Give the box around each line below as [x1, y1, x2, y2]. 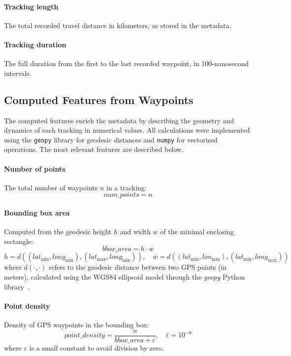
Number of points [4, 163, 65, 174]
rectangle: [4, 236, 33, 246]
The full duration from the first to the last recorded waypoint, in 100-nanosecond [4, 58, 249, 69]
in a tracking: [106, 182, 147, 192]
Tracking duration [4, 39, 66, 49]
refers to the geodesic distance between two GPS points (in [48, 262, 227, 272]
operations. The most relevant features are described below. [4, 144, 184, 154]
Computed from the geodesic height [4, 226, 112, 237]
